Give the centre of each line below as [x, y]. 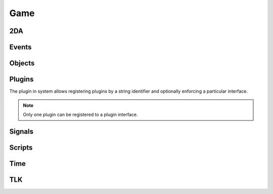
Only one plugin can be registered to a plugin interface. [80, 114]
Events [20, 47]
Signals [21, 131]
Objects [22, 63]
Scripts [21, 147]
